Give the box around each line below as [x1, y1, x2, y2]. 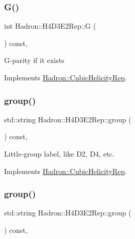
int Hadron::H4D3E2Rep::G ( [4, 20, 96, 31]
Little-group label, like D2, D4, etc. [4, 148, 115, 159]
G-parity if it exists [4, 55, 64, 66]
